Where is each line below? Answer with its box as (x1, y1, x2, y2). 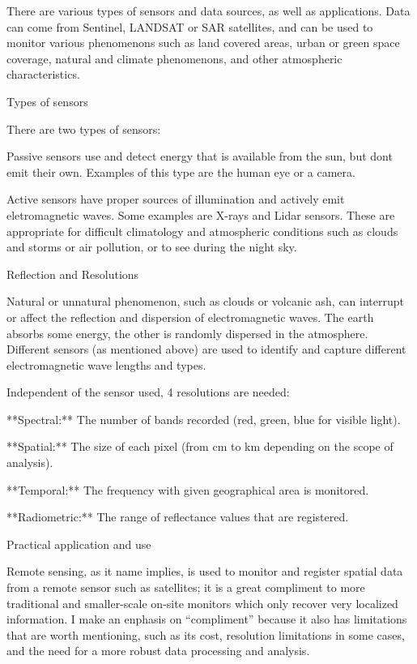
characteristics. (6, 66, 80, 83)
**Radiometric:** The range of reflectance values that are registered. (6, 508, 349, 525)
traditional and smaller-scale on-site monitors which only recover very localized (6, 594, 398, 611)
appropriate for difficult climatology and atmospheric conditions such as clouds (6, 222, 398, 239)
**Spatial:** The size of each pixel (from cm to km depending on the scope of (6, 438, 394, 455)
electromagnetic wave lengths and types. (6, 356, 206, 373)
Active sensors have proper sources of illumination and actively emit (6, 191, 345, 208)
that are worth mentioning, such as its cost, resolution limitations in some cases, (6, 626, 405, 643)
